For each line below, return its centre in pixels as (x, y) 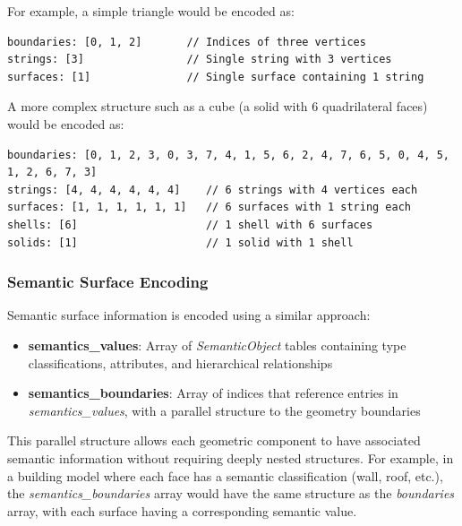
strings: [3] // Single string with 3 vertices (200, 60)
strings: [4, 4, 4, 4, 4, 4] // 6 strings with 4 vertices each (213, 190)
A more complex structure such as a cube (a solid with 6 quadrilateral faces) (218, 106)
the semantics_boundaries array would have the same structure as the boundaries (231, 493)
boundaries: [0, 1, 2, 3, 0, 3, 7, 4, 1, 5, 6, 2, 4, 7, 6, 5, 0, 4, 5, (228, 155)
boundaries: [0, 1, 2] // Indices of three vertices (187, 42)
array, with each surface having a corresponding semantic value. (182, 510)
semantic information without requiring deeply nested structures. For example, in (231, 457)
